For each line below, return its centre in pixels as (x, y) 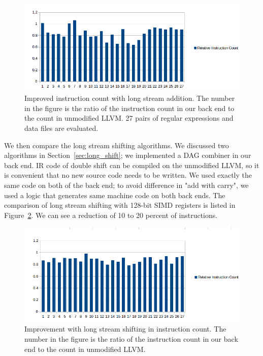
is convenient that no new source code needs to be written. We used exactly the (128, 175)
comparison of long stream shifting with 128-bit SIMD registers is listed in (120, 205)
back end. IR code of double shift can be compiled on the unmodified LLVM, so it (132, 165)
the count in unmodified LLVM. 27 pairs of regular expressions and (129, 118)
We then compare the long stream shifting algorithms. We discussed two (117, 145)
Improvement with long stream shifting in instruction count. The (125, 329)
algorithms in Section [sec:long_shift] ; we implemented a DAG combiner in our (128, 155)
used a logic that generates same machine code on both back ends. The (115, 195)
